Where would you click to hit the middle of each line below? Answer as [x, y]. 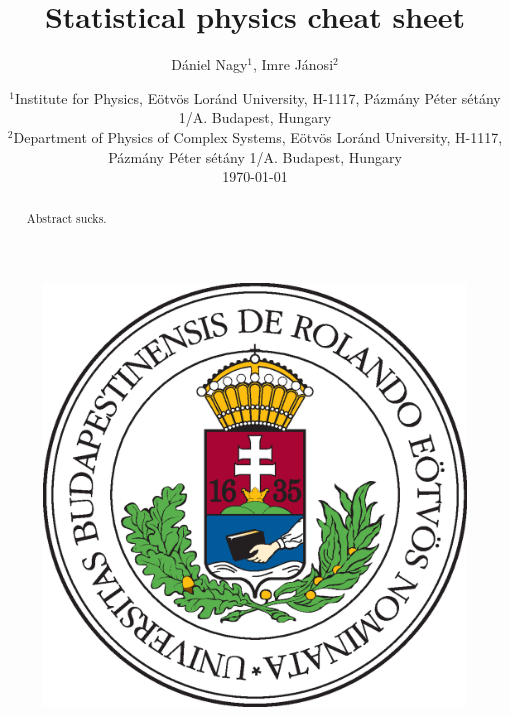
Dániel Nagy [209, 64]
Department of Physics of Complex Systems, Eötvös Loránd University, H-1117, [258, 136]
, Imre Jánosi [293, 64]
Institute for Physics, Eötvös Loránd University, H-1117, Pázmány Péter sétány [257, 97]
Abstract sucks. [66, 218]
